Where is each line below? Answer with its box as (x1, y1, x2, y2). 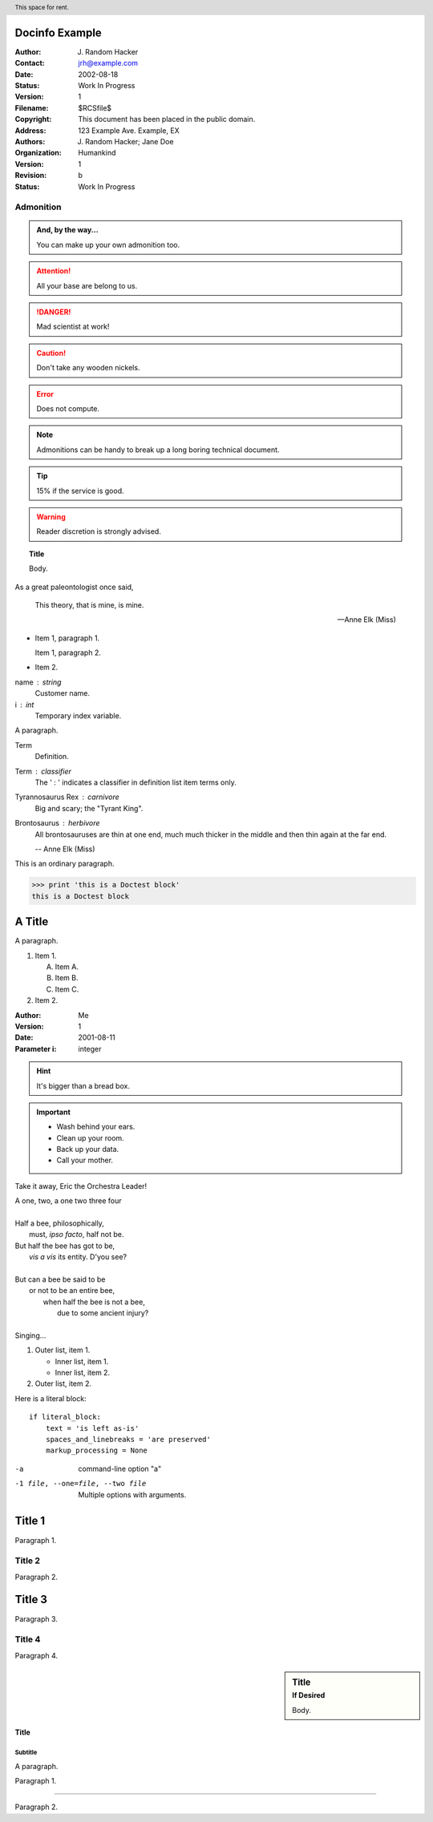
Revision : (14, 171, 47, 180)
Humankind (78, 148, 116, 158)
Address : (14, 125, 47, 135)
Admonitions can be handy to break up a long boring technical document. (36, 445, 280, 454)
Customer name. (34, 689, 90, 698)
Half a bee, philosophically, (14, 1218, 104, 1228)
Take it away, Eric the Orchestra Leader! (14, 1181, 148, 1190)
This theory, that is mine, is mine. (34, 600, 144, 609)
